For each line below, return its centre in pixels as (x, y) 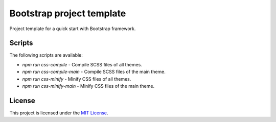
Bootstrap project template (68, 13)
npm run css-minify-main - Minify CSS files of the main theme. (88, 86)
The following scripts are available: (46, 55)
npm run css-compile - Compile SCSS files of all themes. (82, 64)
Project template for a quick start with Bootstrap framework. (73, 29)
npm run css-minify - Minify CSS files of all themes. (77, 79)
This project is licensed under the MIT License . (59, 113)
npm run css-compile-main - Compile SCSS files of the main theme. (94, 72)
